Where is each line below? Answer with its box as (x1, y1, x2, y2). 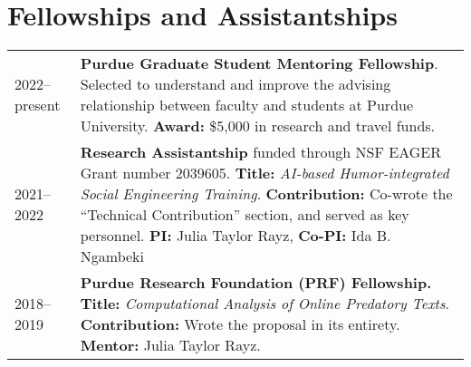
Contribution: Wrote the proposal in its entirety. (80, 314, 400, 335)
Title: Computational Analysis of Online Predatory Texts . (80, 293, 449, 314)
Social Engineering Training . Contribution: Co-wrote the (80, 183, 453, 205)
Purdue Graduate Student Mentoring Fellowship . (80, 53, 438, 74)
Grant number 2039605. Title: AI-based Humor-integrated (80, 162, 449, 184)
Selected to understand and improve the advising (80, 73, 391, 95)
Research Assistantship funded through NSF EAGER (80, 141, 441, 163)
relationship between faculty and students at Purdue (80, 94, 414, 116)
